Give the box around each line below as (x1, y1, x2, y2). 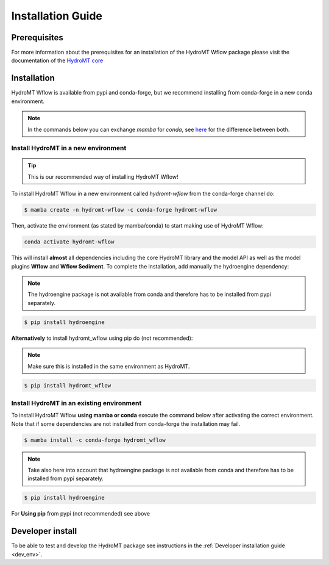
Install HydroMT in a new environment (11, 144, 127, 153)
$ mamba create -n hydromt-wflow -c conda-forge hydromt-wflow (24, 206, 218, 214)
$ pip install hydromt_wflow (24, 382, 111, 389)
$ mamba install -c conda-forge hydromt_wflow (24, 436, 166, 444)
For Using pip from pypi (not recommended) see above (11, 510, 150, 517)
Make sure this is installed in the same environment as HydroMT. (27, 362, 190, 370)
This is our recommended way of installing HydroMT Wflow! (27, 173, 179, 180)
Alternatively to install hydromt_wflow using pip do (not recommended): (11, 334, 193, 342)
